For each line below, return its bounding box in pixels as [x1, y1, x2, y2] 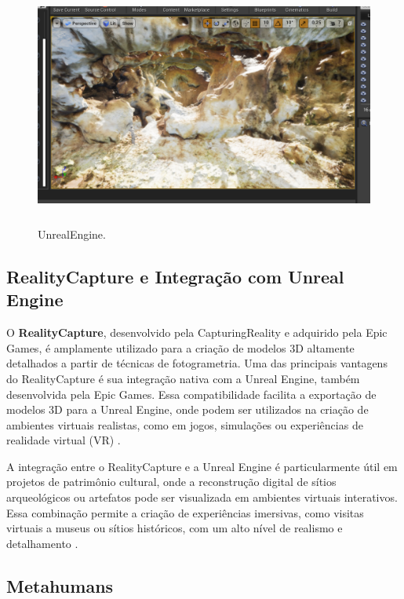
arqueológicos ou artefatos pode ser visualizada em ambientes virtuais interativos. [6, 489, 398, 506]
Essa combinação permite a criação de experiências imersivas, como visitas [6, 504, 364, 520]
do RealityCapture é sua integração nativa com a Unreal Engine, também [6, 370, 360, 386]
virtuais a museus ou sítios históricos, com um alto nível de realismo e [6, 520, 343, 536]
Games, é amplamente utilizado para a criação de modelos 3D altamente [6, 339, 355, 356]
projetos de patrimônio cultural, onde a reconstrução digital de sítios [6, 473, 337, 490]
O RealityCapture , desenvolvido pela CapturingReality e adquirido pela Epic [6, 324, 388, 341]
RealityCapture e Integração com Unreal [6, 264, 344, 288]
